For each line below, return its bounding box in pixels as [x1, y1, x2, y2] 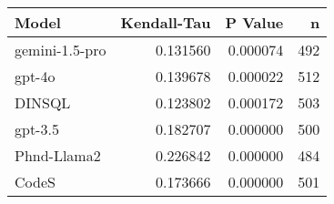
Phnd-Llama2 [15, 145, 101, 166]
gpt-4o [15, 66, 56, 87]
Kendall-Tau [120, 12, 211, 33]
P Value [225, 12, 284, 33]
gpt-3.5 [15, 118, 59, 139]
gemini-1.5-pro [15, 39, 106, 60]
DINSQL [15, 92, 71, 113]
